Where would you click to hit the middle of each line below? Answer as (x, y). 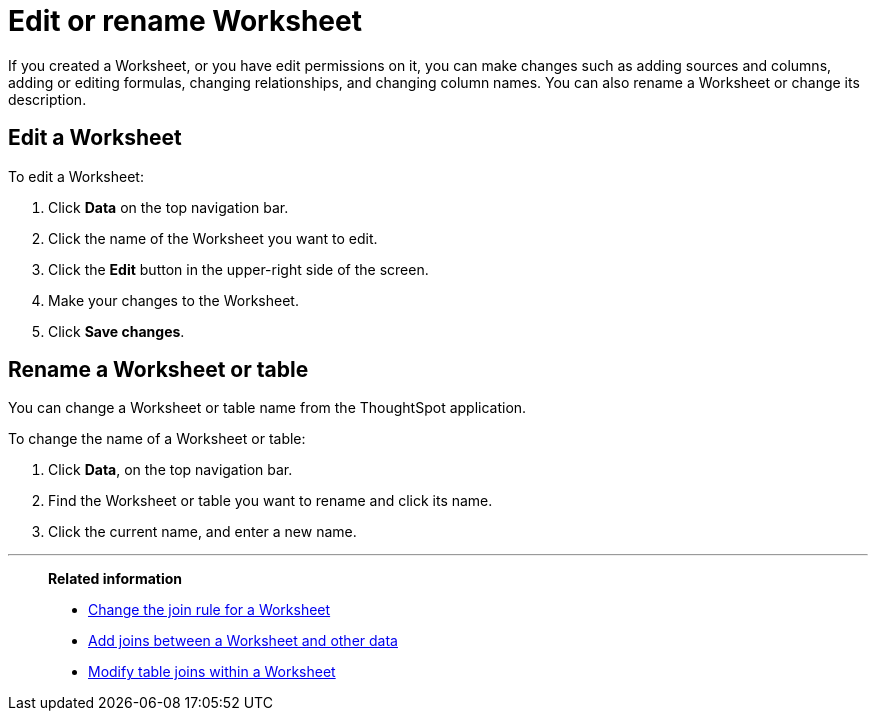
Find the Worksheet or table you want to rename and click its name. (270, 501)
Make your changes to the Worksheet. (173, 300)
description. (47, 99)
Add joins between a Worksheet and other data (243, 641)
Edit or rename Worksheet (185, 21)
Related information (115, 579)
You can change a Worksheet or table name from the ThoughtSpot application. (267, 408)
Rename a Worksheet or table (158, 370)
